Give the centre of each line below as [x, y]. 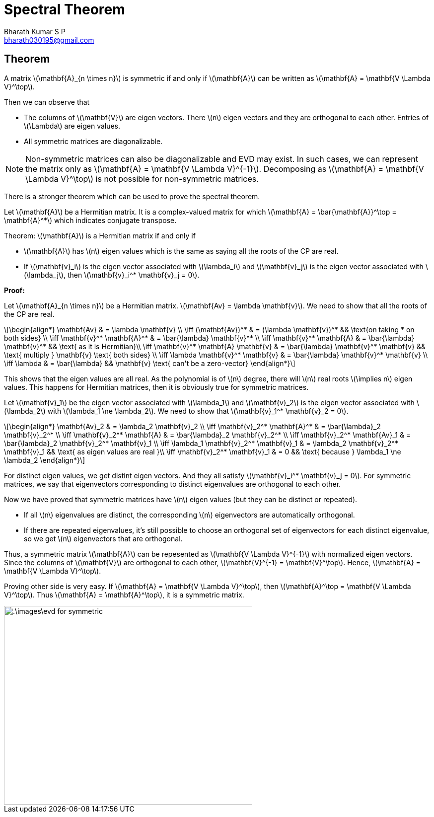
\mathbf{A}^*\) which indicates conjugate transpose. [90, 220]
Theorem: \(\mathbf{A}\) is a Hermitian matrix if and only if [100, 235]
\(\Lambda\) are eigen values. [72, 126]
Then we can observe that [47, 102]
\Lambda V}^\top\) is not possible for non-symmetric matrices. [142, 179]
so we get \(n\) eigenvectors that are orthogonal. [103, 538]
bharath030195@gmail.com [49, 40]
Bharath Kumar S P [35, 31]
